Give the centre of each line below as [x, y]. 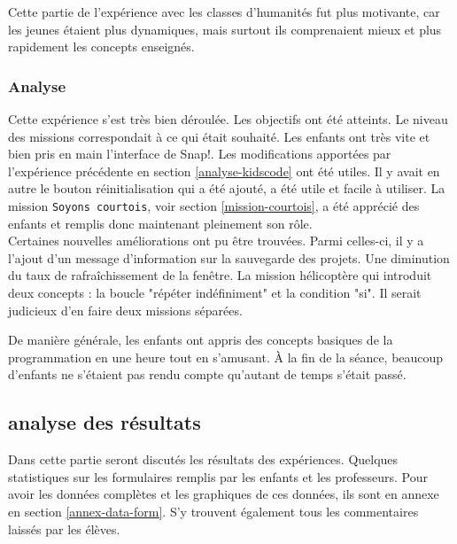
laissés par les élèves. [64, 528]
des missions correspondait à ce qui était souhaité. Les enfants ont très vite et [219, 136]
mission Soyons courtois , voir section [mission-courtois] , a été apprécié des [214, 205]
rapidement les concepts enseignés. [101, 47]
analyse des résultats [105, 422]
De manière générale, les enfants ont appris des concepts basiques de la [201, 340]
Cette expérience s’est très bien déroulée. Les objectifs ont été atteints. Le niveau [228, 119]
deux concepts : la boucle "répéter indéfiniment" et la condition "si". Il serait [215, 292]
